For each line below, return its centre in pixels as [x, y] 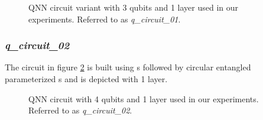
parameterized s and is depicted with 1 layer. [86, 79]
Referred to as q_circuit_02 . [80, 110]
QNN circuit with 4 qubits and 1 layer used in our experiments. [144, 98]
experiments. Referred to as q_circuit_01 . [105, 19]
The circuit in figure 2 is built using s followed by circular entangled [128, 67]
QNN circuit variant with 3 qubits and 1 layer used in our [133, 7]
